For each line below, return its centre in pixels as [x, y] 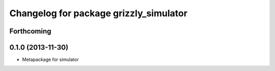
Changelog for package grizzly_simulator [99, 13]
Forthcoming [30, 31]
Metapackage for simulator [50, 60]
